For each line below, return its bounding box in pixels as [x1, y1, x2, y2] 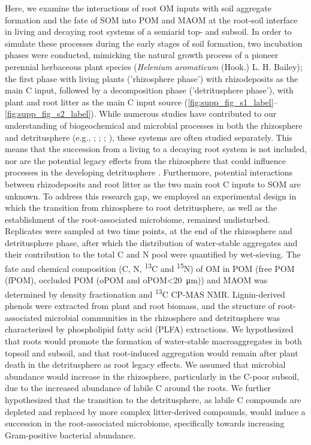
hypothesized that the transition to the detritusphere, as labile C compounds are [5, 393, 301, 405]
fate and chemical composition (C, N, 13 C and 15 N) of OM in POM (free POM [5, 261, 295, 274]
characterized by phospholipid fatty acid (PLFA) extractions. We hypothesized [5, 323, 294, 335]
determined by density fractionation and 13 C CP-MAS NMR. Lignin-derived [5, 286, 285, 300]
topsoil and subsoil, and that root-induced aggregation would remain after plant [5, 346, 298, 359]
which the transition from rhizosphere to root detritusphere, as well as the [5, 201, 277, 214]
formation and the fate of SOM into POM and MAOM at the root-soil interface [5, 13, 298, 26]
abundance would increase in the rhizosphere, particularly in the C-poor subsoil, [5, 370, 300, 382]
